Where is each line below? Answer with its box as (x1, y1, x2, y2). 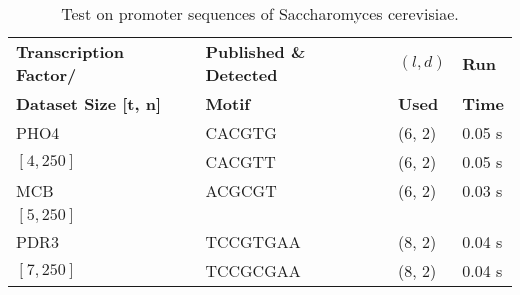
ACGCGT (205, 179, 277, 202)
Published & (205, 40, 306, 63)
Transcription (16, 40, 125, 63)
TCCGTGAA (205, 230, 301, 253)
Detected (205, 63, 278, 86)
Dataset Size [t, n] (16, 92, 162, 115)
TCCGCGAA (205, 259, 301, 282)
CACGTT (205, 150, 276, 173)
